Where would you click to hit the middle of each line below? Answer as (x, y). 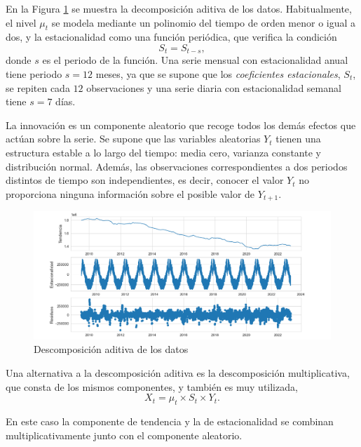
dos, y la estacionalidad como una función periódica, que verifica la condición (171, 37)
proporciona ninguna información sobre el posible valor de (130, 193)
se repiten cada (38, 87)
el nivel (21, 22)
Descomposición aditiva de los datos (111, 349)
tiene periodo (34, 74)
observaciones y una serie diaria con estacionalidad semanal (214, 87)
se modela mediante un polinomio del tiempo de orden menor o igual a (204, 22)
